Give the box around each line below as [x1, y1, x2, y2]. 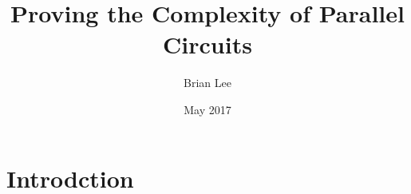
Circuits [163, 28, 252, 61]
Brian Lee [184, 74, 231, 91]
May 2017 [184, 101, 231, 117]
